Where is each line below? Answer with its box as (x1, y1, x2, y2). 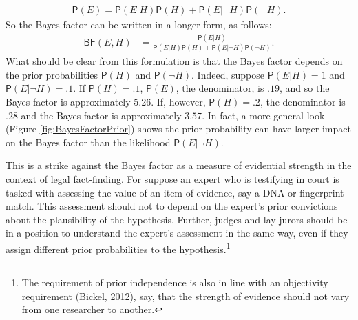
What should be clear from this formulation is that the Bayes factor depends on (6, 54, 343, 68)
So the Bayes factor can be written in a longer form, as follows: (6, 17, 272, 32)
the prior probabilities (6, 67, 98, 81)
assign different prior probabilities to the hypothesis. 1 (6, 240, 231, 256)
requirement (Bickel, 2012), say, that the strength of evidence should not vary (21, 288, 350, 303)
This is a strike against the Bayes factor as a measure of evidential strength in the (6, 158, 352, 172)
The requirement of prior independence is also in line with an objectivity (21, 275, 328, 290)
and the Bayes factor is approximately (21, 108, 182, 122)
